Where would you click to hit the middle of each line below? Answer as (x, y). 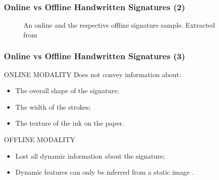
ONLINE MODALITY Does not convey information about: (92, 74)
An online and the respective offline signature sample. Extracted (119, 25)
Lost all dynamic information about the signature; (90, 155)
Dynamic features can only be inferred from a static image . (105, 172)
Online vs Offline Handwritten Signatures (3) (95, 56)
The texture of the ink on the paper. (70, 123)
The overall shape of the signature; (67, 90)
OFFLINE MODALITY (40, 139)
